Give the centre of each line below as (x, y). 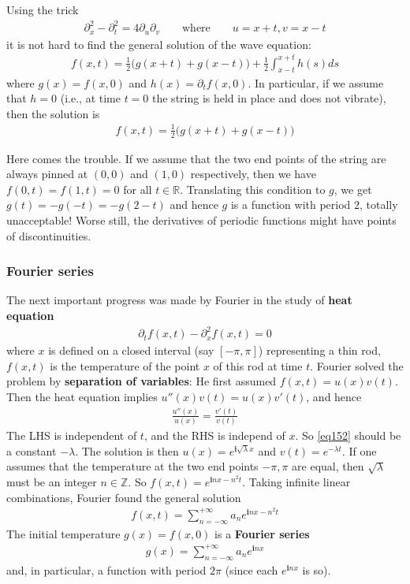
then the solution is (53, 113)
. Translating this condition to (253, 189)
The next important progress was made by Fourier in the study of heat (179, 300)
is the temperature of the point (125, 365)
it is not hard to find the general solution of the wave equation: (159, 44)
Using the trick (43, 9)
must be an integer (52, 482)
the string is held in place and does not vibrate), (269, 98)
